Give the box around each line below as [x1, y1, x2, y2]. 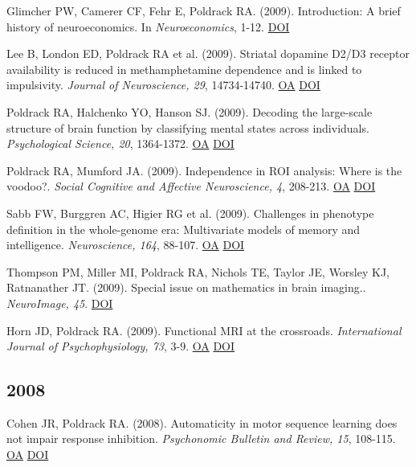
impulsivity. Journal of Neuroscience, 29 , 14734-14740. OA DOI [6, 76, 320, 93]
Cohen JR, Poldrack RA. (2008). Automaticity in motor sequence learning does [6, 414, 398, 431]
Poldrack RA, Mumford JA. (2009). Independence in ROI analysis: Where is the [6, 162, 402, 178]
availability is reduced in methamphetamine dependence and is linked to [6, 60, 362, 77]
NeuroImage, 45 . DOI [6, 294, 113, 311]
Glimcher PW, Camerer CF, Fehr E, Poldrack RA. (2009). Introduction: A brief [6, 2, 401, 18]
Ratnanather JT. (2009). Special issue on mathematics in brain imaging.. [6, 279, 366, 296]
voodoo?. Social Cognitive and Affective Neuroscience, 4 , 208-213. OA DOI [6, 178, 376, 195]
